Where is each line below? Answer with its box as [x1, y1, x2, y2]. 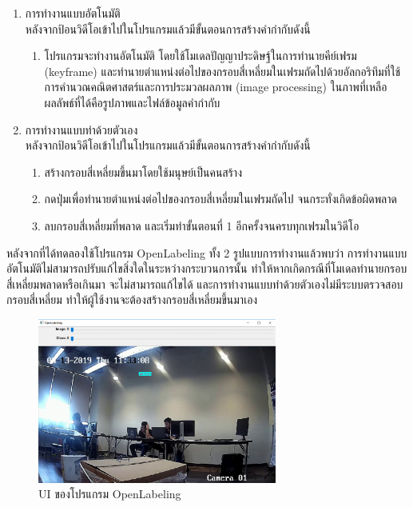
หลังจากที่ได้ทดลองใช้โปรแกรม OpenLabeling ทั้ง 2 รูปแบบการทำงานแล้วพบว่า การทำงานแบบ [6, 244, 407, 261]
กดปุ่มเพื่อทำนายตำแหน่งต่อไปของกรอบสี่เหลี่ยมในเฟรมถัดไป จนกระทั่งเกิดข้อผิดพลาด [44, 190, 397, 207]
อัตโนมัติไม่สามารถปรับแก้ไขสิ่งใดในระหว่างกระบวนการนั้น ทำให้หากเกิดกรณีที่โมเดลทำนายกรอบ [6, 260, 407, 277]
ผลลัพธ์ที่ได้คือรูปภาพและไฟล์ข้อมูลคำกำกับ [44, 94, 220, 110]
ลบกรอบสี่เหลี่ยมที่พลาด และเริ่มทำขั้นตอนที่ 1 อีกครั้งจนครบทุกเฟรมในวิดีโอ [44, 217, 359, 234]
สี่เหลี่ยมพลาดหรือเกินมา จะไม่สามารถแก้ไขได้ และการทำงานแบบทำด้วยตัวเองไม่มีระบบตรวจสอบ [6, 275, 403, 292]
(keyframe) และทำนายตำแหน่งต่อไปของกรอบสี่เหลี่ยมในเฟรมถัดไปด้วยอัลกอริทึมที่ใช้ [44, 62, 401, 79]
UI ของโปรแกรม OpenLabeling [38, 485, 181, 502]
